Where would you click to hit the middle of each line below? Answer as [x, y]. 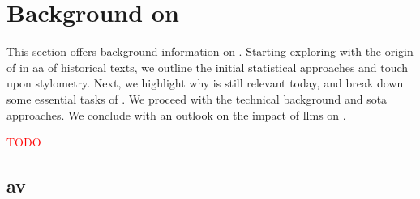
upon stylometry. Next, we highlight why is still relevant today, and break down [205, 83]
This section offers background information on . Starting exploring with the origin [210, 51]
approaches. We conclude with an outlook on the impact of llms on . [176, 114]
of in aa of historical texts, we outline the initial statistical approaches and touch [208, 67]
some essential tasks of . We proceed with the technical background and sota [197, 98]
